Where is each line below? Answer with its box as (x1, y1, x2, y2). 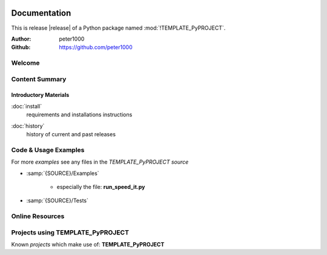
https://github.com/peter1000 (59, 44, 133, 51)
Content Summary (11, 75, 67, 83)
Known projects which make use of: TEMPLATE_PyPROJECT (11, 241, 165, 248)
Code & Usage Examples (11, 145, 85, 154)
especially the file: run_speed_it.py (56, 183, 145, 190)
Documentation (11, 8, 71, 18)
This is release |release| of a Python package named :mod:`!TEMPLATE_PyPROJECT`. (11, 24, 226, 31)
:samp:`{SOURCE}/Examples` (26, 170, 99, 177)
